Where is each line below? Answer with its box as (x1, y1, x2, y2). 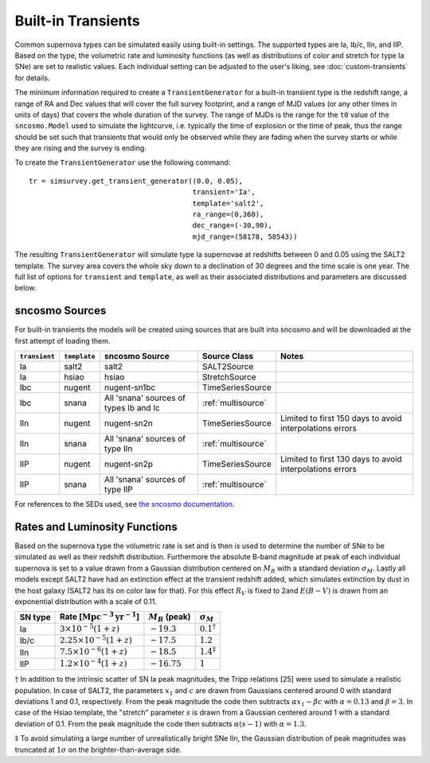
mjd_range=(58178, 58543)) (192, 232, 298, 241)
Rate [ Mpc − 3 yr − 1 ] (60, 609, 139, 622)
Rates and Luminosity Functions (14, 520, 178, 533)
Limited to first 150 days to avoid (279, 413, 402, 424)
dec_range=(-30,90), (192, 221, 272, 230)
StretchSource (201, 372, 256, 383)
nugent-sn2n (104, 418, 153, 429)
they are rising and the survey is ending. (14, 143, 147, 153)
